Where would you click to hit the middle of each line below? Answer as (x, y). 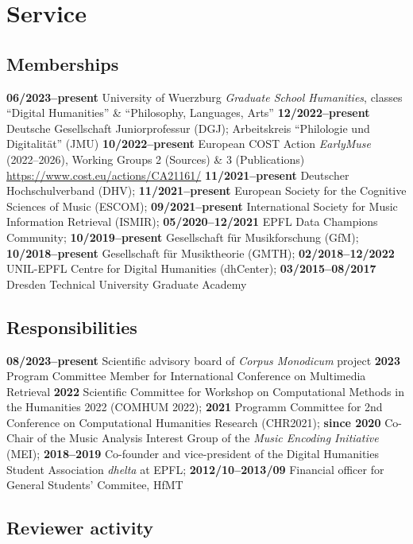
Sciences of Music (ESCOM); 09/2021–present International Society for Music (202, 206)
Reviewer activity (80, 528)
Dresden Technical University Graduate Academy (127, 284)
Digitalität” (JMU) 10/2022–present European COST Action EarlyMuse (189, 144)
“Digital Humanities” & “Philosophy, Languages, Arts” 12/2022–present (188, 113)
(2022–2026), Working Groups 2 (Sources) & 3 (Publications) (156, 159)
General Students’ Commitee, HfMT (95, 485)
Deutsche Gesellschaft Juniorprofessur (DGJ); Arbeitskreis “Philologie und (188, 128)
